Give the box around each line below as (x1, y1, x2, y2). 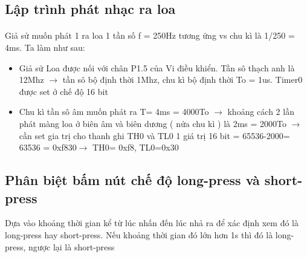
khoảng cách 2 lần (227, 105, 294, 118)
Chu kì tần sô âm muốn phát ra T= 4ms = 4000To (19, 105, 209, 118)
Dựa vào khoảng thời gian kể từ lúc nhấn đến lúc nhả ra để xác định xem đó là (5, 216, 299, 229)
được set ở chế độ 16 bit (19, 85, 108, 97)
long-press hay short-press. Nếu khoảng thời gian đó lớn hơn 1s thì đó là (5, 228, 273, 241)
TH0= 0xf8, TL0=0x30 (92, 141, 179, 154)
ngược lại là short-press (28, 240, 115, 253)
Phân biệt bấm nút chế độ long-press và (5, 171, 260, 189)
